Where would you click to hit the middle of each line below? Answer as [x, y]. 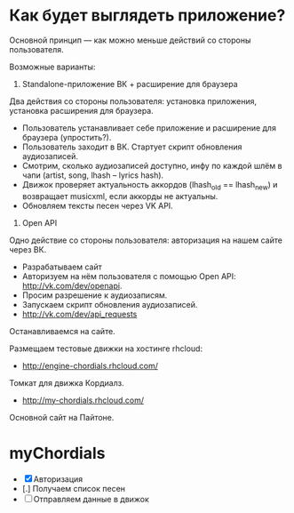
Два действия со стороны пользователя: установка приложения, [133, 101]
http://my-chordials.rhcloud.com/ [83, 400]
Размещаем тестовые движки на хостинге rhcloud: [106, 349]
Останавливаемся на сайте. [62, 331]
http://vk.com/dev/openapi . [72, 285]
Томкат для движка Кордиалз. [67, 382]
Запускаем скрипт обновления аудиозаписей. [110, 304]
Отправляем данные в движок [91, 499]
